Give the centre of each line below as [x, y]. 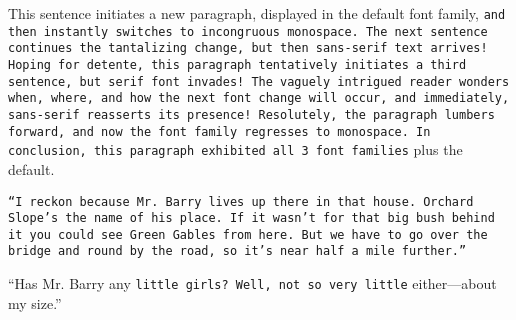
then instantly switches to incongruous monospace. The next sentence [248, 31]
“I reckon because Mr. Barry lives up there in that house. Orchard [241, 201]
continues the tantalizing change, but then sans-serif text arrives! [248, 48]
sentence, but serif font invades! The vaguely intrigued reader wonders [259, 81]
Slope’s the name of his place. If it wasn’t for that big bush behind [251, 218]
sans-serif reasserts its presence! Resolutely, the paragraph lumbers [251, 114]
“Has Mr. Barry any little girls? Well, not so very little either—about [252, 283]
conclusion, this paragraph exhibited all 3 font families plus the [235, 149]
